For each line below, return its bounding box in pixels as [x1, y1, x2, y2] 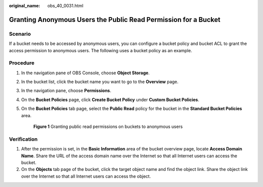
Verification [9, 136, 38, 143]
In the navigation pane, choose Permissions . [21, 88, 112, 94]
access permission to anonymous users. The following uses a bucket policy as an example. [9, 47, 192, 53]
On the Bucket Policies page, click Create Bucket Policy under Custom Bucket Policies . [21, 97, 200, 103]
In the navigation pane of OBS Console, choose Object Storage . [21, 70, 150, 76]
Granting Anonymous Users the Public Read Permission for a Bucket [9, 15, 221, 24]
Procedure [9, 60, 35, 66]
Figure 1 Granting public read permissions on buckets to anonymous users [33, 124, 183, 129]
